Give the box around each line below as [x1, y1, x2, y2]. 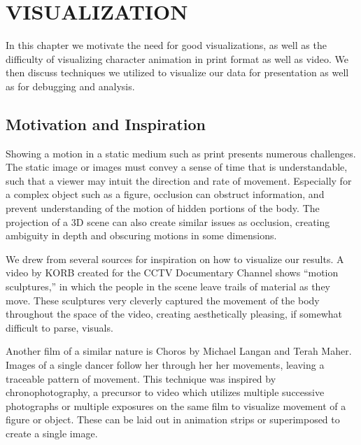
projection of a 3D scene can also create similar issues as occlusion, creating [6, 214, 330, 229]
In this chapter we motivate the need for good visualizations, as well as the [6, 38, 327, 52]
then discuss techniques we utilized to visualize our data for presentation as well [6, 65, 349, 80]
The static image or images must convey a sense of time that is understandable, [6, 160, 348, 174]
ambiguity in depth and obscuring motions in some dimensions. [6, 228, 277, 243]
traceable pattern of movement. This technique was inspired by [6, 371, 276, 386]
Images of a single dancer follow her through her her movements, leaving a [6, 358, 325, 372]
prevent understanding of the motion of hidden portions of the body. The [6, 201, 320, 216]
